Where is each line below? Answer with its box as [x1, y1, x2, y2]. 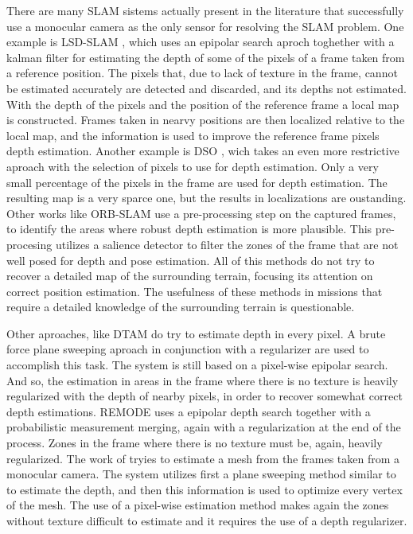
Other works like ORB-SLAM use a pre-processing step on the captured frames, [6, 205, 396, 221]
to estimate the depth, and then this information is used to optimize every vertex [6, 481, 403, 497]
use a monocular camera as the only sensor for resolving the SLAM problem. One [6, 18, 404, 34]
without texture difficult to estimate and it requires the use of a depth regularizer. [6, 513, 407, 528]
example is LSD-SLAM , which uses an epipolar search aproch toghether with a [6, 33, 395, 50]
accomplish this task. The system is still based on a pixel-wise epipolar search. [6, 357, 388, 373]
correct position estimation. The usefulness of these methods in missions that [6, 283, 383, 299]
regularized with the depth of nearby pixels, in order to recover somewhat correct [6, 388, 403, 404]
